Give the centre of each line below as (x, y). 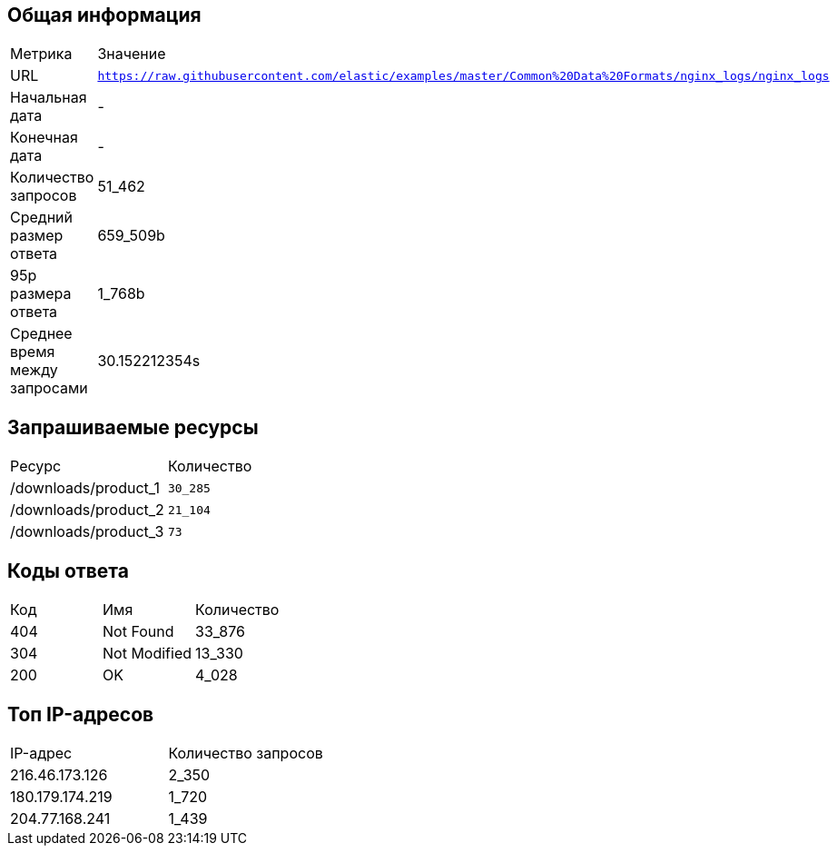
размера (41, 294)
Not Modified (148, 654)
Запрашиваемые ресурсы (133, 427)
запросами (49, 388)
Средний (41, 218)
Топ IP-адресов (81, 714)
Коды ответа (68, 570)
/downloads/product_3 (87, 532)
